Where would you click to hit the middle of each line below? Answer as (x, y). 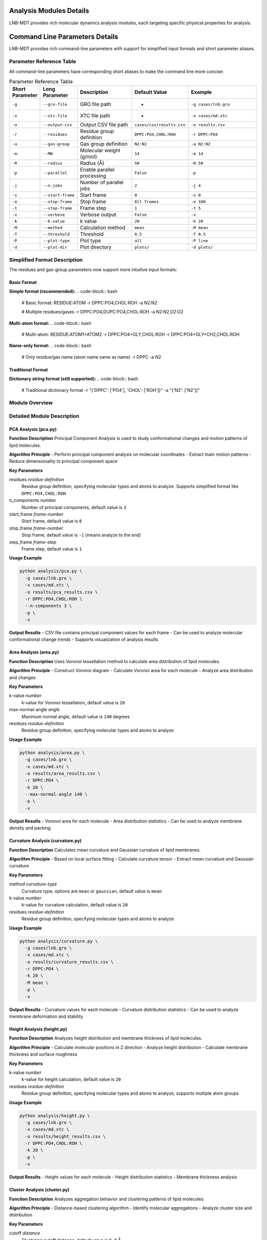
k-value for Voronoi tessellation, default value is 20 (73, 702)
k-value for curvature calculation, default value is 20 (75, 905)
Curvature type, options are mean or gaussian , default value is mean (92, 891)
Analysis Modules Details (49, 11)
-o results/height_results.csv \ (65, 1136)
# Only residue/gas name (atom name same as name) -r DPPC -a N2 (91, 357)
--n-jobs (53, 185)
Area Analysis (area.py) (34, 652)
